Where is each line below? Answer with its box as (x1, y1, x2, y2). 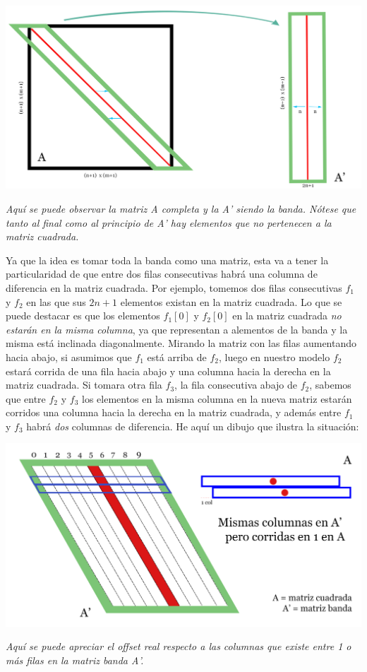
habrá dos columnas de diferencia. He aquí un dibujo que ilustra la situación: (26, 418, 359, 433)
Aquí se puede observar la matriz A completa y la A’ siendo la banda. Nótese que (6, 201, 356, 216)
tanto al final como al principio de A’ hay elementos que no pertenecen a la (6, 215, 332, 230)
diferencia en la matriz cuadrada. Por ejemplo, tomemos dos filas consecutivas (6, 280, 342, 295)
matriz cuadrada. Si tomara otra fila (6, 377, 162, 392)
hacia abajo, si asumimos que (6, 349, 132, 364)
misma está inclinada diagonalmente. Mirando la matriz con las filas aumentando (6, 336, 356, 350)
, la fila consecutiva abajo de (174, 377, 297, 392)
